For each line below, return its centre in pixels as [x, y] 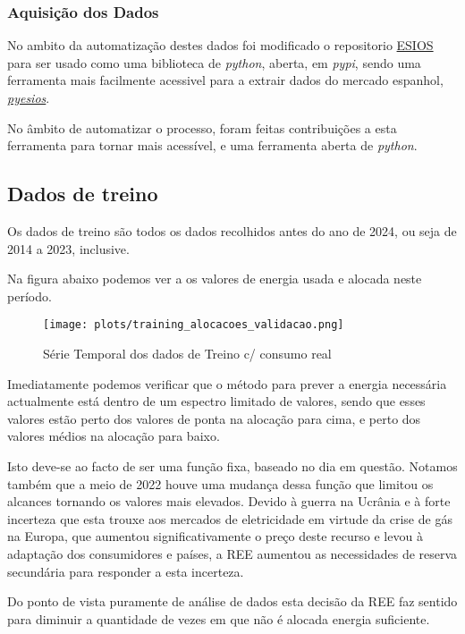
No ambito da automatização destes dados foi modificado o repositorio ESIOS [220, 45]
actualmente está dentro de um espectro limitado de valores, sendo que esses [216, 401]
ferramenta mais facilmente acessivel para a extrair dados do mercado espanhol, [225, 80]
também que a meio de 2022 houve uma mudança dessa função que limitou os [220, 483]
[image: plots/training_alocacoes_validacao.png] [194, 325]
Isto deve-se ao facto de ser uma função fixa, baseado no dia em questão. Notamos [232, 465]
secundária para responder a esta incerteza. [126, 571]
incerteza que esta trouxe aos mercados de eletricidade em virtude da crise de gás [230, 518]
